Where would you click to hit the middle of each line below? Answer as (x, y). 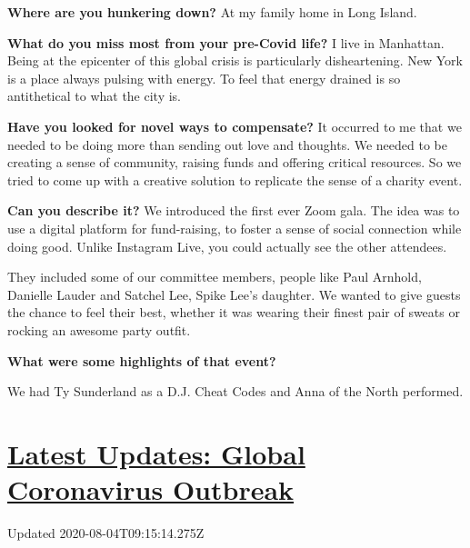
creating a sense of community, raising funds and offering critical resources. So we (235, 162)
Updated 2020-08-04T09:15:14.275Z (106, 533)
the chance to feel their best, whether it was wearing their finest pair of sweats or (234, 312)
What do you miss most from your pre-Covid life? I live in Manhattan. (226, 42)
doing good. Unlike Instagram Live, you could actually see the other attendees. (227, 246)
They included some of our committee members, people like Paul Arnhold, (215, 277)
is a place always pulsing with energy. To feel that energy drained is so (204, 78)
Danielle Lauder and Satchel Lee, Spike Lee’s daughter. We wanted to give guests (234, 294)
